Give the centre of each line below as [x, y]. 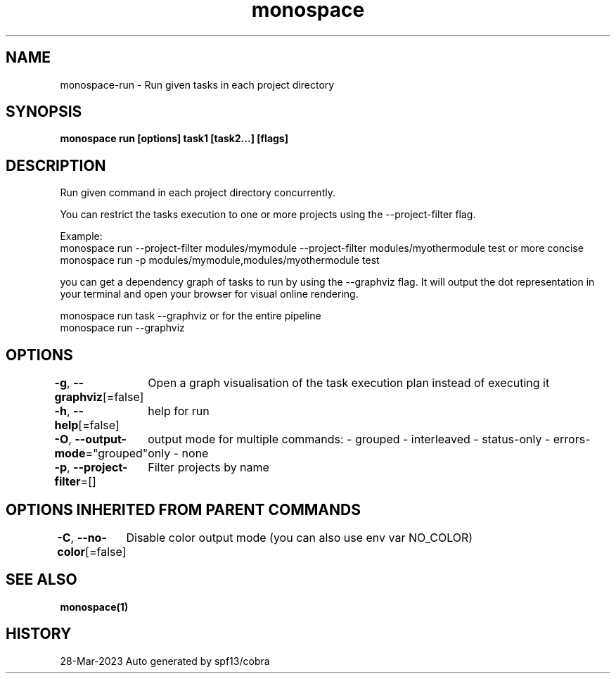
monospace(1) [94, 607]
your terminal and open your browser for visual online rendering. [209, 294]
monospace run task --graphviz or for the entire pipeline [191, 316]
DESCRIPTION [56, 165]
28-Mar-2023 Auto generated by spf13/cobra [165, 661]
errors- [572, 439]
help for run [179, 411]
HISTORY [39, 634]
